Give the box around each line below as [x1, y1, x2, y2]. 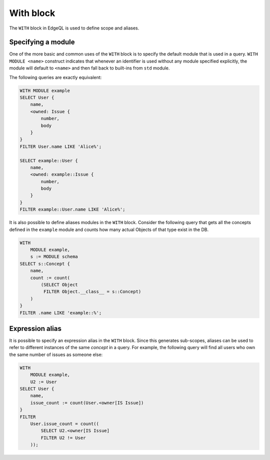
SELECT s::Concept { [19, 260, 70, 266]
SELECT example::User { [19, 157, 78, 163]
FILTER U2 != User [40, 435, 86, 440]
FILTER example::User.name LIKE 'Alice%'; [19, 206, 125, 212]
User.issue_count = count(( [30, 420, 99, 426]
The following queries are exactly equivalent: [9, 74, 102, 80]
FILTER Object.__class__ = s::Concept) [43, 289, 141, 294]
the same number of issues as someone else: [9, 351, 103, 357]
